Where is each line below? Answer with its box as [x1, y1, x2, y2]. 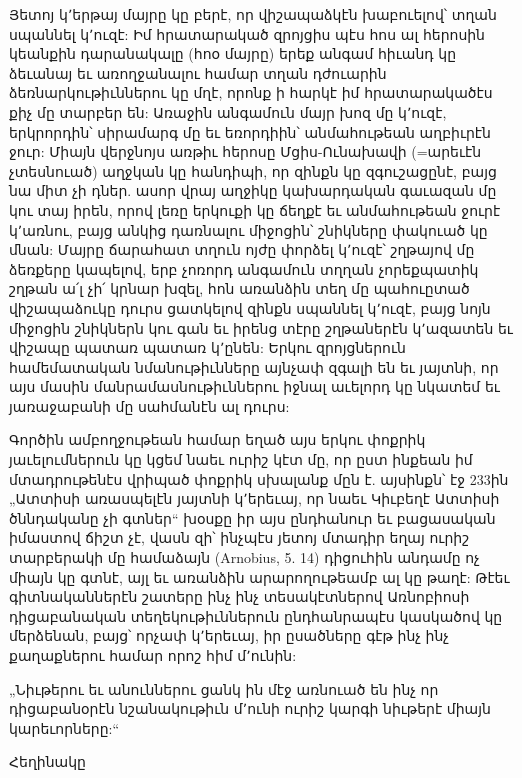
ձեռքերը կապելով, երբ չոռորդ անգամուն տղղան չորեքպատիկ [9, 258, 479, 279]
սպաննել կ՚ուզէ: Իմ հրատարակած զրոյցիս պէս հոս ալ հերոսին [9, 23, 485, 44]
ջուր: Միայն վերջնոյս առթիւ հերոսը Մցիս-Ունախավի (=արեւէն [9, 141, 482, 162]
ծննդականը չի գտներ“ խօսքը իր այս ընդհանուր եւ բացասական [9, 507, 496, 528]
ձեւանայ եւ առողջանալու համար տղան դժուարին [9, 62, 387, 83]
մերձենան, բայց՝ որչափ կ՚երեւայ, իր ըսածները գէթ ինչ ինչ [9, 625, 450, 646]
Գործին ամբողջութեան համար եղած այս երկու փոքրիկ [9, 429, 426, 450]
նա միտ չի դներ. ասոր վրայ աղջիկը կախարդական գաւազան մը [9, 180, 497, 201]
